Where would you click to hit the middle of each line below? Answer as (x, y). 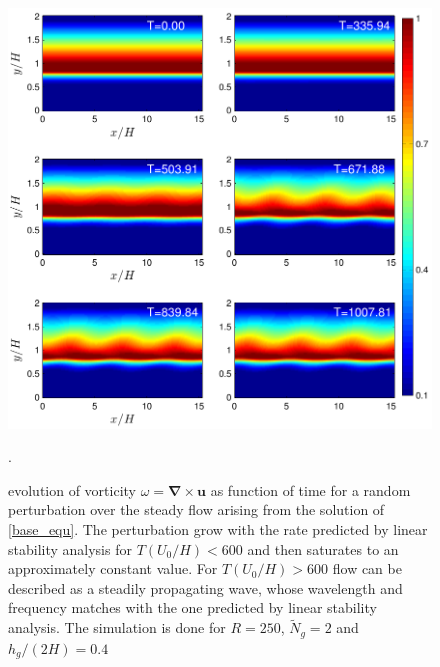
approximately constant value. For (113, 568)
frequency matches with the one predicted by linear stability (192, 607)
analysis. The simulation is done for (117, 627)
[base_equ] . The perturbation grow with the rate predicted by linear (218, 528)
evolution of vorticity (72, 489)
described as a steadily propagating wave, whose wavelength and (205, 587)
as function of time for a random (310, 489)
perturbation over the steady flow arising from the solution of (196, 509)
